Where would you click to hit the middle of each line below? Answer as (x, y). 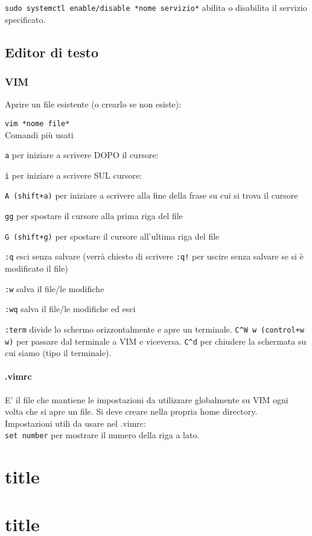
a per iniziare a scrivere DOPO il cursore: (82, 155)
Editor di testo (52, 52)
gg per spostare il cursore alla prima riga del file (94, 216)
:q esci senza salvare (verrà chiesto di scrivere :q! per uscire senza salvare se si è (154, 256)
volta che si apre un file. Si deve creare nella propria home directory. (131, 411)
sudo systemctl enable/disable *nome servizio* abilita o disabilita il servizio (156, 7)
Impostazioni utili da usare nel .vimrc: (75, 423)
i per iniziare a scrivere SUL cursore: (74, 175)
